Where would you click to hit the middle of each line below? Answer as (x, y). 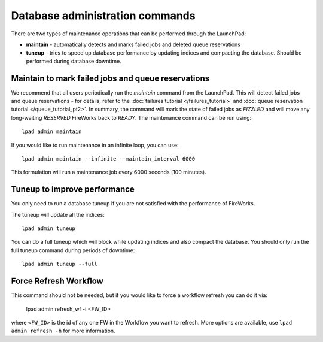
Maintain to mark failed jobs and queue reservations (110, 78)
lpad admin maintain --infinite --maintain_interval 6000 (109, 158)
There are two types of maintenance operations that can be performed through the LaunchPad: (129, 34)
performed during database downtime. (74, 61)
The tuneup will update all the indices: (58, 214)
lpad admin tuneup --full (60, 264)
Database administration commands (103, 16)
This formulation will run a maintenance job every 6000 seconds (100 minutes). (109, 172)
